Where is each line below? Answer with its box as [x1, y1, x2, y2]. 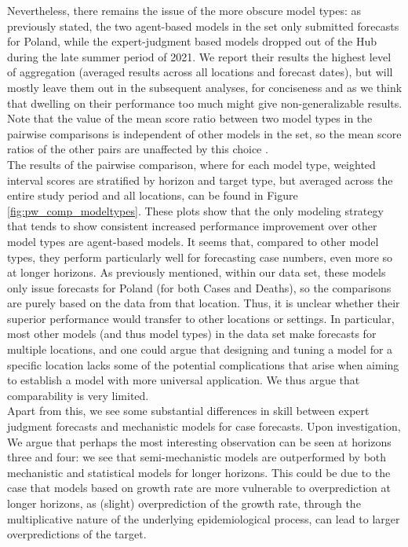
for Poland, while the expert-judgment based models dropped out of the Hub [7, 33, 377, 50]
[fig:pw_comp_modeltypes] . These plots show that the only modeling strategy [7, 202, 384, 218]
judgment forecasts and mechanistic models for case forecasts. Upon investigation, [7, 418, 401, 435]
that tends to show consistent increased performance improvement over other [7, 218, 377, 234]
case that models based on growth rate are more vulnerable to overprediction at [7, 479, 391, 496]
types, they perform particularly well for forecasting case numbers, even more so [7, 248, 393, 265]
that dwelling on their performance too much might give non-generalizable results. [7, 94, 403, 111]
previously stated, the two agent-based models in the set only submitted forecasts [7, 17, 399, 34]
